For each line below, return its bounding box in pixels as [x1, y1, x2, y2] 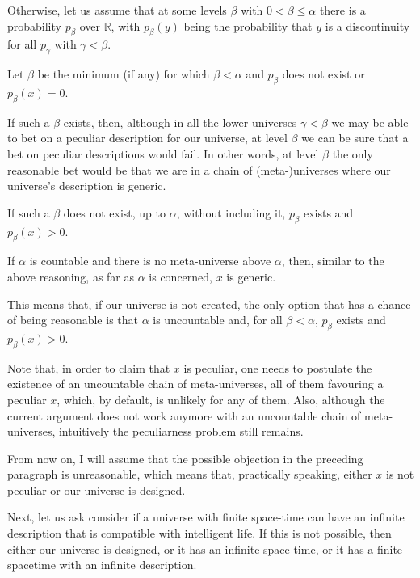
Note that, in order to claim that [7, 359, 170, 376]
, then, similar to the [281, 252, 384, 269]
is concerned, [149, 268, 212, 285]
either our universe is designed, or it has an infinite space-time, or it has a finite [7, 540, 403, 557]
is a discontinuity [325, 17, 410, 34]
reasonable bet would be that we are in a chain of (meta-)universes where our [7, 161, 391, 178]
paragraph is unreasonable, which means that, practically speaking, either [7, 466, 372, 483]
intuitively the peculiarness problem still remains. [58, 423, 304, 440]
